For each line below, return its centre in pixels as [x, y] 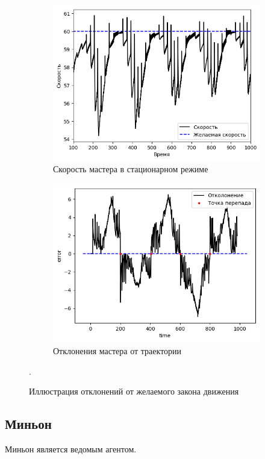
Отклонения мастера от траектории [117, 350]
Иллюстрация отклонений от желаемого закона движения [134, 391]
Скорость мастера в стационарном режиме [131, 169]
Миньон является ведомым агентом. [71, 448]
